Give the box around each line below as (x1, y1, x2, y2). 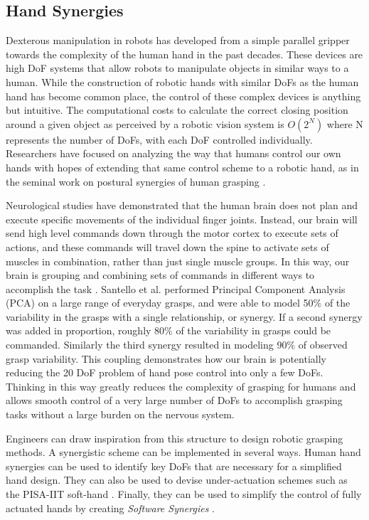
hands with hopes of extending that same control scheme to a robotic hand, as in (6, 159, 359, 174)
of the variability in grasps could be (176, 323, 331, 338)
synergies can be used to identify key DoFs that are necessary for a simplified (6, 458, 342, 473)
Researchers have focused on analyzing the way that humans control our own (6, 146, 341, 161)
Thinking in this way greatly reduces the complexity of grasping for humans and (6, 378, 356, 393)
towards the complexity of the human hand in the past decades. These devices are (6, 46, 363, 61)
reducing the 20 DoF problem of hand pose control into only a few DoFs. (6, 365, 323, 380)
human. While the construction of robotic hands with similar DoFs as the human (6, 74, 359, 89)
